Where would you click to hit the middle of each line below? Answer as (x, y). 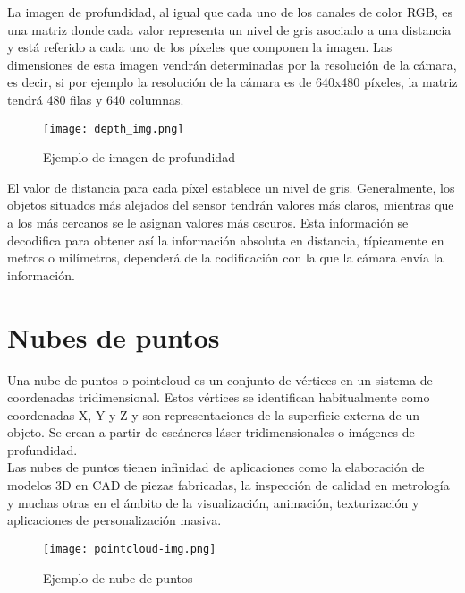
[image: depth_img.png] (114, 129)
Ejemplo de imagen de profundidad (139, 157)
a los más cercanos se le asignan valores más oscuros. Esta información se (208, 222)
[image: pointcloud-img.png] (130, 549)
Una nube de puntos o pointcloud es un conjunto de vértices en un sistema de (220, 379)
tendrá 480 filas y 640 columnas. (96, 99)
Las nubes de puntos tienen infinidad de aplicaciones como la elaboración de (216, 467)
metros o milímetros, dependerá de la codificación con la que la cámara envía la (225, 258)
